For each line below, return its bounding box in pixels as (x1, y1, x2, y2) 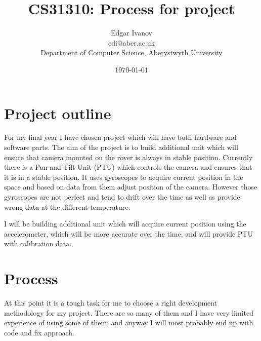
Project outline (4, 102, 111, 123)
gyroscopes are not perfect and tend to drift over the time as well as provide (4, 192, 240, 202)
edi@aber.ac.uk (108, 37, 155, 48)
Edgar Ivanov (111, 27, 152, 38)
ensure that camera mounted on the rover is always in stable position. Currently (4, 151, 253, 162)
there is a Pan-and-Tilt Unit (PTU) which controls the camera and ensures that (4, 162, 252, 172)
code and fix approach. (4, 327, 74, 337)
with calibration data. (4, 238, 72, 249)
